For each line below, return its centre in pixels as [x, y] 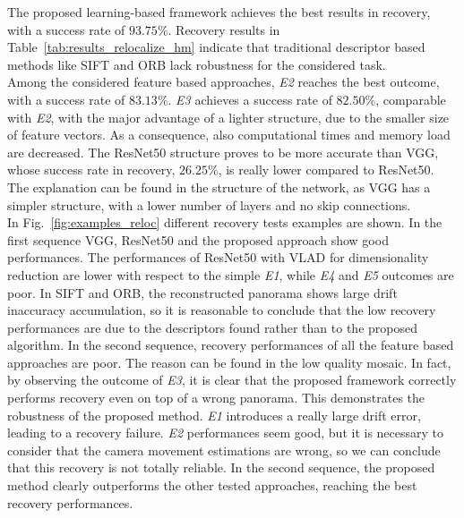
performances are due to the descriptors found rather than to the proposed [212, 327]
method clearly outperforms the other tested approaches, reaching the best [212, 485]
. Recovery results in [224, 29]
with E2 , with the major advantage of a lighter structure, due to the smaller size [228, 117]
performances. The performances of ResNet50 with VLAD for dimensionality [218, 257]
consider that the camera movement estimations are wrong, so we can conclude [224, 450]
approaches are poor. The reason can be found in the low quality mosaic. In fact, [229, 362]
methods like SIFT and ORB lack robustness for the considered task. [197, 64]
